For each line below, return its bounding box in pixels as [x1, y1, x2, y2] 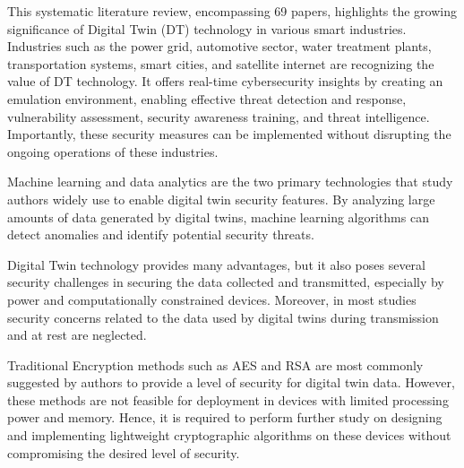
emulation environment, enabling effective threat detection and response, [7, 89, 407, 108]
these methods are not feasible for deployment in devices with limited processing [7, 390, 449, 409]
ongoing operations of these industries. [7, 142, 219, 160]
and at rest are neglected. [7, 325, 147, 344]
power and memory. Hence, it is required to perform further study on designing [7, 408, 443, 427]
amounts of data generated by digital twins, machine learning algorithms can [7, 207, 429, 226]
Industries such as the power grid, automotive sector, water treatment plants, [7, 37, 432, 56]
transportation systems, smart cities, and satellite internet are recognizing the [7, 54, 434, 73]
